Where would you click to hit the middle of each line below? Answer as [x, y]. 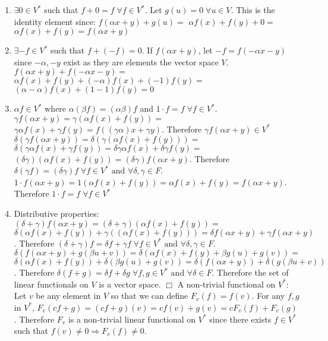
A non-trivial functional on [226, 284]
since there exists [240, 319]
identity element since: [55, 21]
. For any [268, 296]
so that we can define [149, 296]
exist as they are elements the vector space [141, 61]
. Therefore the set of [250, 272]
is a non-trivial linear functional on [132, 319]
